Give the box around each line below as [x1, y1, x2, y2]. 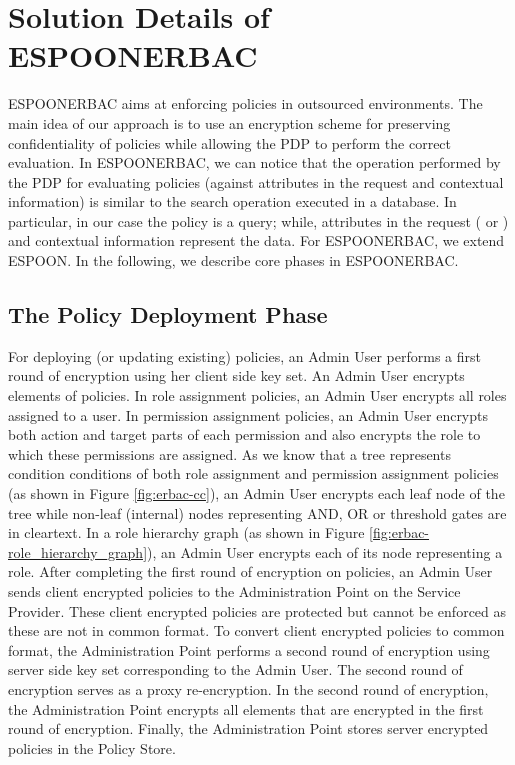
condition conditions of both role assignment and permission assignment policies [8, 463, 499, 484]
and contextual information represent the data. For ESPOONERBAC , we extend [8, 230, 505, 251]
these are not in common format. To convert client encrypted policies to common [8, 620, 505, 641]
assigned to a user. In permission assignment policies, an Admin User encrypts [8, 404, 489, 425]
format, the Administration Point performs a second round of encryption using [8, 639, 490, 660]
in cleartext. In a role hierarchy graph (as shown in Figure [8, 522, 365, 543]
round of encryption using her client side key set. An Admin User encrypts [8, 365, 465, 386]
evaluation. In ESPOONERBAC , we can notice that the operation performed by [8, 152, 501, 173]
